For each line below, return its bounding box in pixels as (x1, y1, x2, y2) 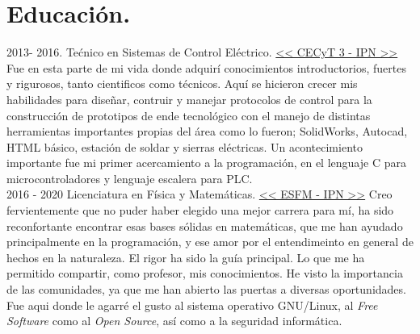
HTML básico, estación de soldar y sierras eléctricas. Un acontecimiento (6, 138, 363, 155)
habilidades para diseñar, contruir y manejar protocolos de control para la (6, 90, 372, 107)
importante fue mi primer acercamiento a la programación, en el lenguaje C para (6, 154, 406, 171)
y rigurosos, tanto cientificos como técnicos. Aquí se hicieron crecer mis (6, 75, 358, 92)
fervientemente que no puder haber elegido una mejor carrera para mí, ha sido (6, 202, 394, 219)
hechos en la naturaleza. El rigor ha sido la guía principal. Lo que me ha (6, 248, 365, 265)
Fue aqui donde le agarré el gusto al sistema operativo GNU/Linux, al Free (6, 296, 378, 313)
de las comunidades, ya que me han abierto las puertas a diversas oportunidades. (6, 281, 406, 298)
